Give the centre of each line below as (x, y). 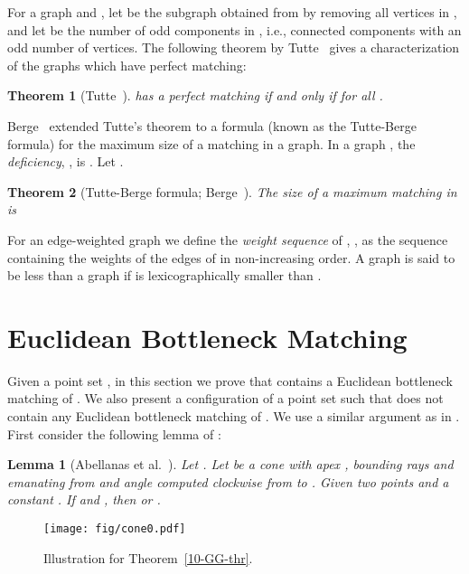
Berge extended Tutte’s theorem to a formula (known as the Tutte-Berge (212, 125)
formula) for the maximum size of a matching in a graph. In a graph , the (211, 143)
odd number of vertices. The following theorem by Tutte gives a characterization (234, 47)
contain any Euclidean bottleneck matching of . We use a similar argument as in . (234, 416)
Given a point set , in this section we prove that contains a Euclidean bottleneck (230, 380)
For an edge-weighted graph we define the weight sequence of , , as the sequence (228, 239)
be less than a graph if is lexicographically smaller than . (164, 275)
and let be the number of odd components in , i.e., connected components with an (234, 29)
